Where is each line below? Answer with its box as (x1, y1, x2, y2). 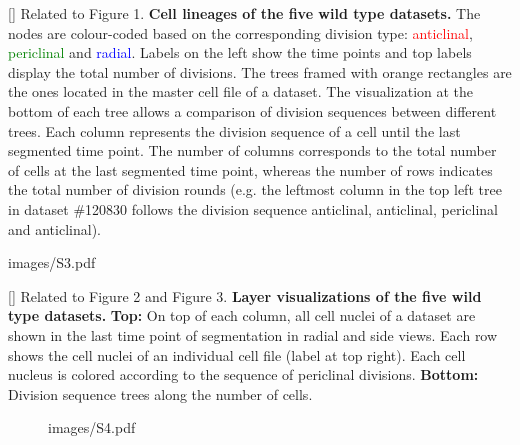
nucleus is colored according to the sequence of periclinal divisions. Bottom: (8, 364, 479, 385)
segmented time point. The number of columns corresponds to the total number (8, 140, 497, 161)
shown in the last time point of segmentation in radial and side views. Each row (8, 324, 498, 345)
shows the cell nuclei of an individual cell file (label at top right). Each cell (8, 344, 466, 365)
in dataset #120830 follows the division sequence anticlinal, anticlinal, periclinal (8, 198, 498, 219)
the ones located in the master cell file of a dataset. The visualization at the (8, 81, 474, 102)
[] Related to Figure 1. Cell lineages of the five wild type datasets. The (8, 3, 481, 23)
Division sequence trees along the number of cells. (8, 383, 313, 404)
